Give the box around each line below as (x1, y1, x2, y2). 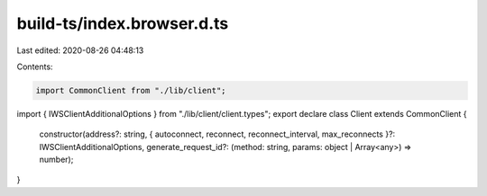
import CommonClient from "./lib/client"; (35, 85, 226, 95)
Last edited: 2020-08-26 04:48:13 (16, 45, 144, 56)
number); (39, 154, 74, 165)
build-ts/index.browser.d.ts (16, 13, 229, 33)
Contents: (16, 61, 53, 72)
